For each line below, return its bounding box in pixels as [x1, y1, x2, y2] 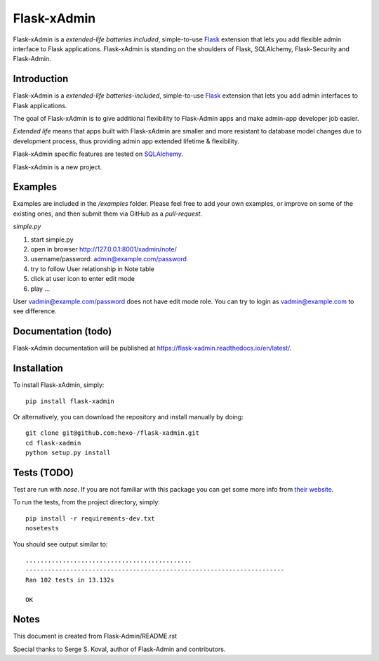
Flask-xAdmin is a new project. [13, 162, 102, 171]
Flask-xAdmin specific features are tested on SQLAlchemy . [13, 150, 184, 158]
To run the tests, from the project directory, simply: [13, 498, 161, 506]
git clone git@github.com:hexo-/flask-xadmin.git [25, 429, 200, 437]
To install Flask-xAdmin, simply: [13, 381, 105, 389]
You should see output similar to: [13, 539, 108, 548]
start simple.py [30, 235, 74, 244]
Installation [13, 362, 63, 374]
